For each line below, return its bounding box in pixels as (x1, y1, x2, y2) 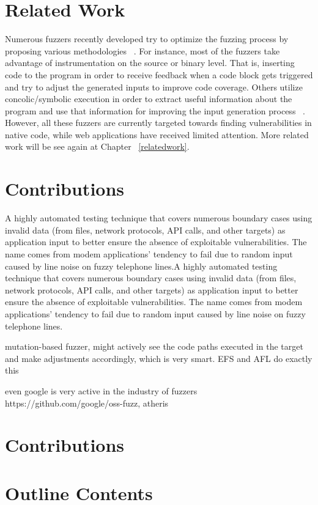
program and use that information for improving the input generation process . (5, 104, 305, 117)
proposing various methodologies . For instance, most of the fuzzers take (5, 44, 280, 57)
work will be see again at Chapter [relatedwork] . (5, 140, 190, 153)
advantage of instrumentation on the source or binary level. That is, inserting (5, 56, 295, 69)
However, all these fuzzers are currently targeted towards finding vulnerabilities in (5, 116, 312, 129)
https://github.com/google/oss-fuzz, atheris (5, 396, 169, 409)
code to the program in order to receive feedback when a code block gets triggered (5, 68, 313, 81)
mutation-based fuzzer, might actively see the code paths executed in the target (5, 340, 303, 353)
